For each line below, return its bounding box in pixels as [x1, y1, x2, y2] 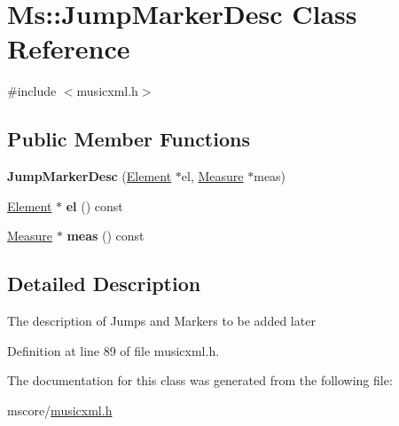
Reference [7, 30, 130, 67]
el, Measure [181, 167, 244, 185]
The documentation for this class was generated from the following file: [7, 371, 393, 390]
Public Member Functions [7, 125, 250, 153]
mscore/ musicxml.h [7, 400, 113, 419]
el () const [66, 196, 123, 215]
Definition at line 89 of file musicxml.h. [7, 341, 220, 359]
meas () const [66, 226, 145, 245]
